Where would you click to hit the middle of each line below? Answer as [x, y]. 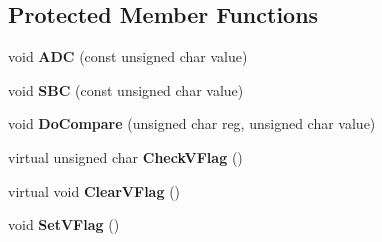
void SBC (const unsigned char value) [126, 89]
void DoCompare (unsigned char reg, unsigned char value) [192, 123]
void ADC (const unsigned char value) [128, 56]
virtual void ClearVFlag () [94, 190]
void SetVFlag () [64, 224]
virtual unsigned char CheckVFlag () [125, 156]
